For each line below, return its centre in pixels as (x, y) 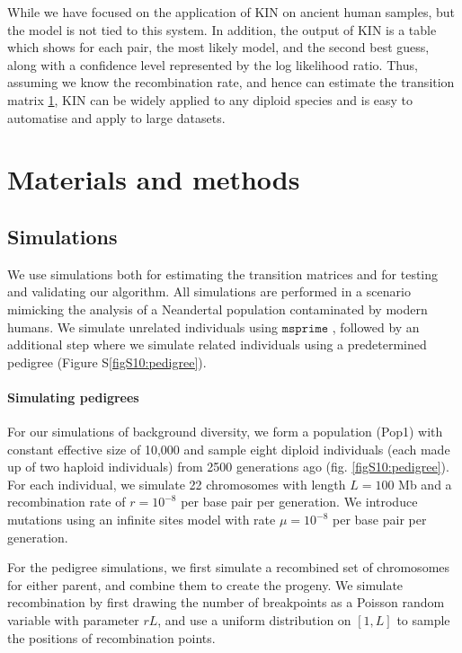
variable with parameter (73, 620)
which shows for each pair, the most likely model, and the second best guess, (218, 47)
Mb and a (425, 484)
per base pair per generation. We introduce (299, 502)
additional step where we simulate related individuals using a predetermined (217, 344)
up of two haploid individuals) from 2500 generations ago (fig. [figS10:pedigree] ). (228, 467)
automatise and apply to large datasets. (116, 117)
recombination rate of (67, 502)
